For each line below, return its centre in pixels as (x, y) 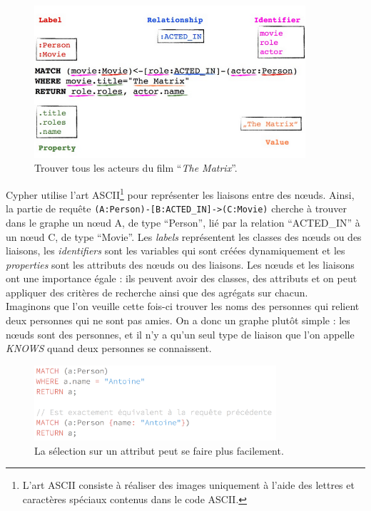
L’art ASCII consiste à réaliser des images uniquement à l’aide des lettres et (188, 485)
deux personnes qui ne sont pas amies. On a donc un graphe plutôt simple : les (178, 320)
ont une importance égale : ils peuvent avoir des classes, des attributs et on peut (182, 278)
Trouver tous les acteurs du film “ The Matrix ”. (136, 168)
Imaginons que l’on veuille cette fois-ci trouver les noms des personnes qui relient (183, 306)
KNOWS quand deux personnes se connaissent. (109, 348)
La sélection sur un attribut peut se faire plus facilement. (159, 450)
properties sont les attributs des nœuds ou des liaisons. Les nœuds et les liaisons (180, 264)
